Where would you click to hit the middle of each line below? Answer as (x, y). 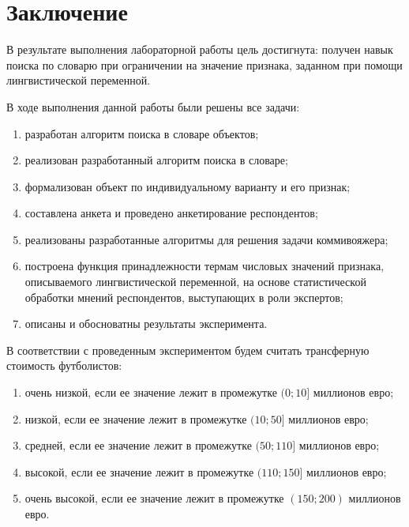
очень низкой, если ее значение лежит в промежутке (151, 392)
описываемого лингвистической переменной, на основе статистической (195, 282)
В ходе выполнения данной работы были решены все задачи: (153, 106)
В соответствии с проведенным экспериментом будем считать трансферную (188, 350)
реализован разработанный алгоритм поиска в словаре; (156, 160)
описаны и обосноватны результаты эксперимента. (146, 324)
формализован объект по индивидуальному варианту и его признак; (188, 186)
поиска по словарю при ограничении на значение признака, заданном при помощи (204, 64)
